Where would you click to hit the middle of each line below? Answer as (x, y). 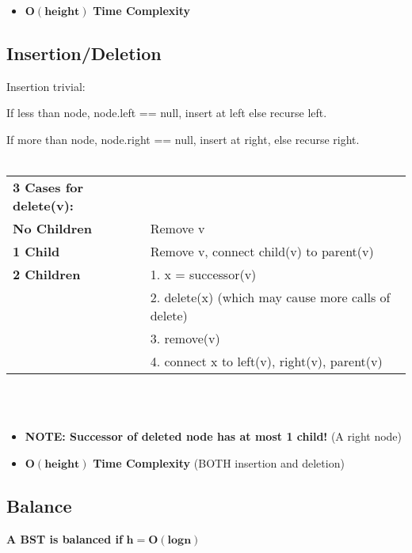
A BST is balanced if (65, 538)
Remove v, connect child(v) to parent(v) (262, 252)
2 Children (47, 275)
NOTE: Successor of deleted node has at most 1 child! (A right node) (214, 436)
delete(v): (43, 206)
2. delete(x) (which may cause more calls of (270, 297)
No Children (52, 229)
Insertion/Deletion (84, 53)
